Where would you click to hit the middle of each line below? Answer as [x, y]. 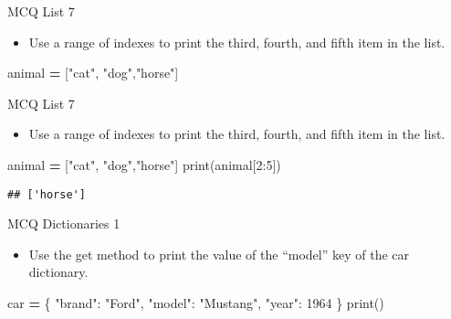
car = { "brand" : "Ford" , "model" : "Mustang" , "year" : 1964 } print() [196, 303]
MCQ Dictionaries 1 [64, 223]
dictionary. [58, 272]
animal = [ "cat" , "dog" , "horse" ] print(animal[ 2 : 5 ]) [144, 164]
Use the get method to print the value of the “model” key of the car [219, 254]
